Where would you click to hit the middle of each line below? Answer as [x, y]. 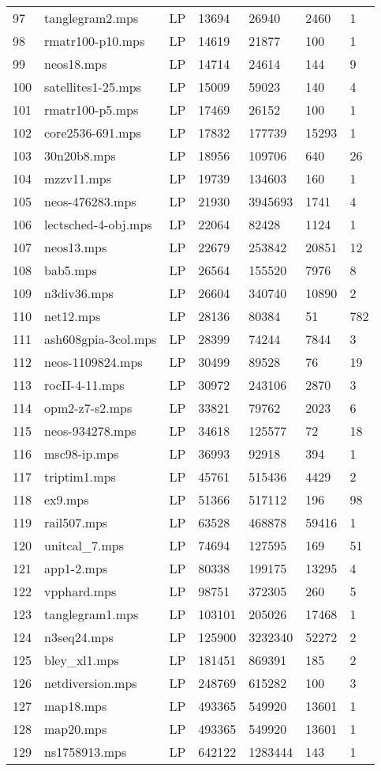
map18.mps [76, 706]
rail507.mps [76, 522]
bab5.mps [71, 270]
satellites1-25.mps [93, 87]
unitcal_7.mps [84, 545]
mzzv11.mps [78, 178]
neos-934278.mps [90, 431]
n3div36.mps [79, 293]
